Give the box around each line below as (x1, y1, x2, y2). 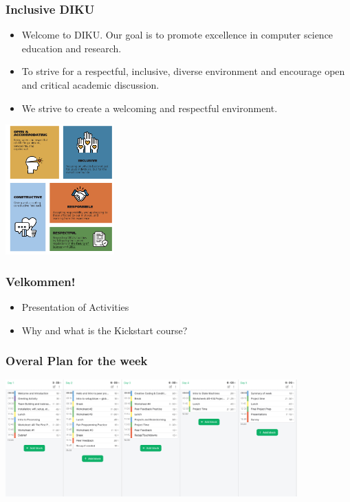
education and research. (21, 41, 122, 55)
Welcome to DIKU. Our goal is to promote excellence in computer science (21, 28, 333, 42)
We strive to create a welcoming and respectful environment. (21, 100, 278, 115)
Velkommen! (6, 272, 76, 290)
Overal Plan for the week (6, 352, 148, 369)
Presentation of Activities (21, 299, 129, 314)
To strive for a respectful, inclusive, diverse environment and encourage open (21, 64, 345, 78)
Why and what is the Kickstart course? (21, 323, 188, 337)
